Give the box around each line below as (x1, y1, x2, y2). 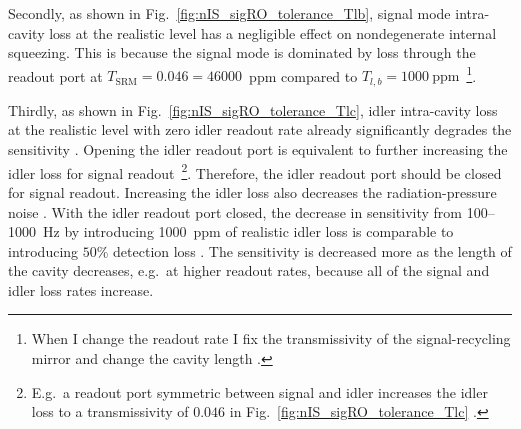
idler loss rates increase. (8, 279, 154, 300)
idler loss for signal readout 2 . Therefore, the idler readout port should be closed (8, 159, 502, 183)
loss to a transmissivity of (31, 401, 189, 422)
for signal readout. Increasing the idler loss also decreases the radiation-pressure (8, 181, 497, 202)
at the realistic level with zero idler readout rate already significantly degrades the (8, 119, 512, 140)
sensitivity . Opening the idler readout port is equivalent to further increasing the (8, 139, 508, 160)
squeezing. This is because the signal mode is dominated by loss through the (8, 42, 476, 63)
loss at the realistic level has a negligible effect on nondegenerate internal (49, 22, 497, 43)
